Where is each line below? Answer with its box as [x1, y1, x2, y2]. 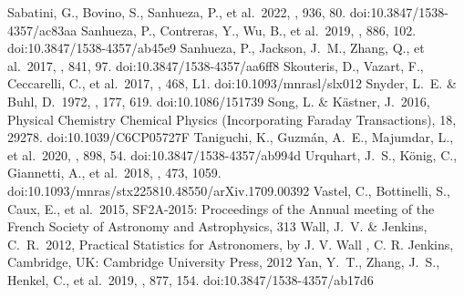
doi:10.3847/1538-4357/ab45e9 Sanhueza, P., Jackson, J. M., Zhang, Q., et [7, 38, 425, 57]
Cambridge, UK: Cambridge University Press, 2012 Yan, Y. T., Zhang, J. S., [7, 252, 440, 271]
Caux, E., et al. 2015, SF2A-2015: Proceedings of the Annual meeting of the [7, 199, 435, 218]
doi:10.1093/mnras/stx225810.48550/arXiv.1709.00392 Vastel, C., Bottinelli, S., [7, 180, 450, 199]
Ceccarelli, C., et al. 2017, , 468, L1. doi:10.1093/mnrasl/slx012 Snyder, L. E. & [7, 74, 457, 93]
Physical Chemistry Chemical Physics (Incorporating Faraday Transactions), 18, [7, 109, 457, 128]
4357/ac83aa [7, 20, 77, 39]
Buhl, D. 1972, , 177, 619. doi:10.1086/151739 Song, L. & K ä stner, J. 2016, [7, 91, 430, 110]
